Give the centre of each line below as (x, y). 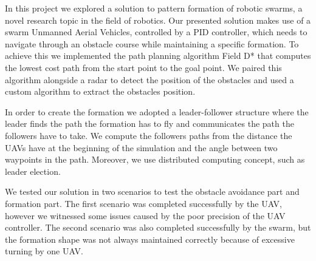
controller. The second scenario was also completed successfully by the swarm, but (158, 227)
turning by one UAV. (44, 251)
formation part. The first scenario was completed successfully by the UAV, (143, 203)
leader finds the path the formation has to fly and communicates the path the (149, 124)
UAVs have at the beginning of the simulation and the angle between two (141, 147)
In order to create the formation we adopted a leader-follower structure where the (157, 111)
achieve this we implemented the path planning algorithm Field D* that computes (158, 56)
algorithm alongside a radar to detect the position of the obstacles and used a (149, 79)
